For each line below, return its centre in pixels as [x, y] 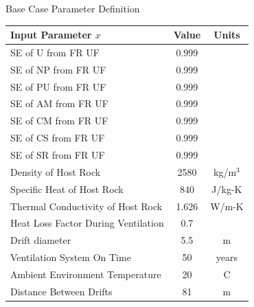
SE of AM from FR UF [59, 103]
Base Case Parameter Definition [73, 8]
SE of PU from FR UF [58, 86]
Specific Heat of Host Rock [67, 189]
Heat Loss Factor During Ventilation [87, 223]
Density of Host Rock [56, 171]
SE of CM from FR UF [59, 121]
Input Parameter [51, 35]
